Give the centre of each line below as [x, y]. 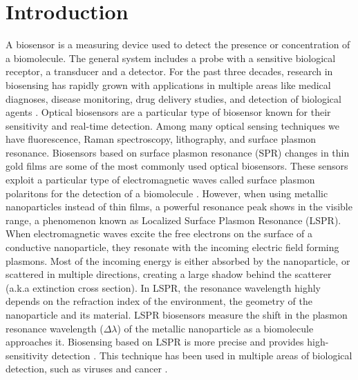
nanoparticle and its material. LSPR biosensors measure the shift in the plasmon [177, 314]
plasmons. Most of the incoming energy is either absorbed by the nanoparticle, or [178, 260]
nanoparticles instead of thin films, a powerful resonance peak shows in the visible [179, 207]
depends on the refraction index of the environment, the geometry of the [159, 301]
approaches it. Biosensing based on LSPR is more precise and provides [155, 342]
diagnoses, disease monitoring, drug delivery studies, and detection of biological [173, 98]
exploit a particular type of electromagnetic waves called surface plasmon [160, 180]
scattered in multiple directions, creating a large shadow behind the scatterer [169, 274]
